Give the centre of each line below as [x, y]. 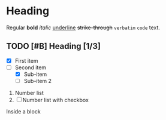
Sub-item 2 [38, 81]
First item [26, 60]
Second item [31, 67]
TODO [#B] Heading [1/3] [53, 46]
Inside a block [23, 111]
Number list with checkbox [55, 100]
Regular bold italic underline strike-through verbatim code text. [83, 27]
